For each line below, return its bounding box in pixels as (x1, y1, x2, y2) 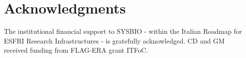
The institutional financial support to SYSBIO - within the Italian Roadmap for (4, 26, 242, 36)
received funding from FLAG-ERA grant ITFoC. (4, 45, 148, 55)
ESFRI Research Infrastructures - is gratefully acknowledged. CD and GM (4, 35, 225, 45)
